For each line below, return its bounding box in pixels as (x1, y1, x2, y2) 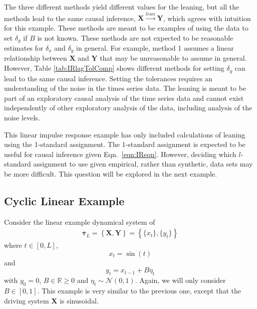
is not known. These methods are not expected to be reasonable (37, 32, 233, 43)
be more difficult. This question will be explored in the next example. (4, 168, 217, 179)
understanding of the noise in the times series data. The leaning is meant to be (4, 83, 246, 93)
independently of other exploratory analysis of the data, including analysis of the (4, 102, 252, 113)
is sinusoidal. (60, 295, 99, 305)
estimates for (4, 43, 44, 53)
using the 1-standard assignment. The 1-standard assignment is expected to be (4, 139, 245, 149)
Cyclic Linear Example (4, 193, 125, 208)
